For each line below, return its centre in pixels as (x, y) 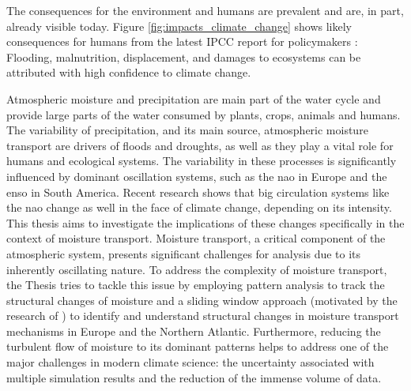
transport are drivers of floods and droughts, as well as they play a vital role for (200, 145)
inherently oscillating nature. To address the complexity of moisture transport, (197, 269)
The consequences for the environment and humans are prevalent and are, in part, (205, 10)
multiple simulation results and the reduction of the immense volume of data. (194, 377)
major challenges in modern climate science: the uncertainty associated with (190, 362)
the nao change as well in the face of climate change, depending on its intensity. (199, 207)
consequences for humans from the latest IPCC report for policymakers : (182, 41)
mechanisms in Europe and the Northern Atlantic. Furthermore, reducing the (194, 331)
